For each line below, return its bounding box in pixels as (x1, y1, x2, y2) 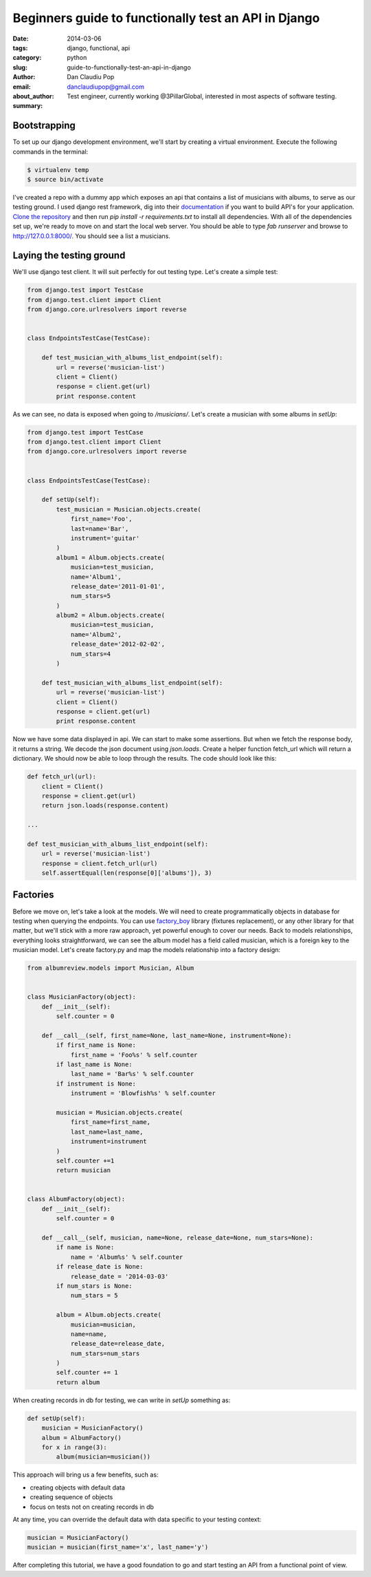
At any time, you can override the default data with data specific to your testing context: (12, 1515, 262, 1523)
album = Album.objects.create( (56, 1311, 161, 1319)
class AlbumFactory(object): (27, 1195, 126, 1203)
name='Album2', (70, 631, 122, 638)
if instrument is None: (56, 1079, 137, 1088)
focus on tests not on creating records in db (30, 1503, 155, 1511)
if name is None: (56, 1243, 115, 1251)
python (67, 54, 87, 62)
